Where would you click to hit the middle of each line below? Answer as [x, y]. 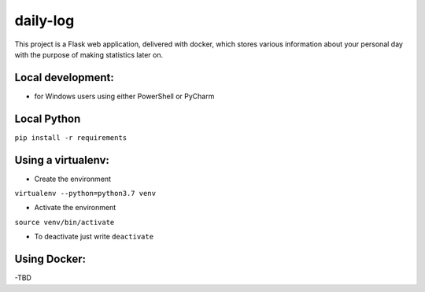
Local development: [64, 78]
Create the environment [73, 179]
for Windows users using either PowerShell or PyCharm [124, 96]
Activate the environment [75, 208]
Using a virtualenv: [62, 160]
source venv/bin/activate [65, 222]
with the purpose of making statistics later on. [89, 54]
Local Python [48, 118]
